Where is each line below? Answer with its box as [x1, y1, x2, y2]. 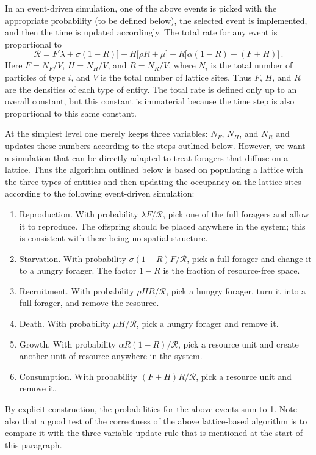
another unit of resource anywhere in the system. [19, 349, 203, 362]
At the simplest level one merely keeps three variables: [5, 127, 208, 140]
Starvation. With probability [19, 252, 126, 264]
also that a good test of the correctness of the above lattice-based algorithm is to [5, 414, 307, 427]
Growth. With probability [19, 337, 116, 350]
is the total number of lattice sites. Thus [101, 70, 252, 83]
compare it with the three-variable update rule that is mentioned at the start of [5, 426, 303, 439]
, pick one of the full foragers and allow [162, 207, 309, 220]
